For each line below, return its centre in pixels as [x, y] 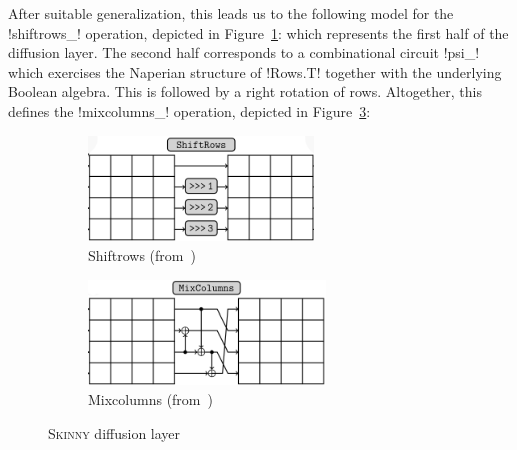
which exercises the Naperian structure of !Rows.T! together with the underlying [255, 71]
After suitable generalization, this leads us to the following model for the [231, 13]
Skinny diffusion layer [114, 432]
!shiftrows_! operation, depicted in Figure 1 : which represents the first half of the [258, 32]
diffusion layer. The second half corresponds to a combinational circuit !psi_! [244, 52]
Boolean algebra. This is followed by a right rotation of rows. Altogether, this [245, 91]
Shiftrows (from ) [142, 254]
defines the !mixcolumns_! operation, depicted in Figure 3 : [189, 110]
